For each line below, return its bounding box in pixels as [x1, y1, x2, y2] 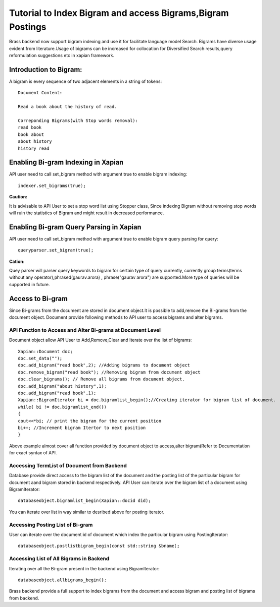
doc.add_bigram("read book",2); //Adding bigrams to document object [18, 363, 190, 368]
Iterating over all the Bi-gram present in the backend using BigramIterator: [9, 565, 160, 571]
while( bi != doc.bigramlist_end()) [18, 404, 107, 410]
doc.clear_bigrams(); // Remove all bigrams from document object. [18, 376, 185, 382]
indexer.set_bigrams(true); [18, 182, 86, 188]
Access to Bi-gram [9, 294, 68, 303]
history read [18, 145, 49, 151]
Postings [9, 21, 47, 32]
